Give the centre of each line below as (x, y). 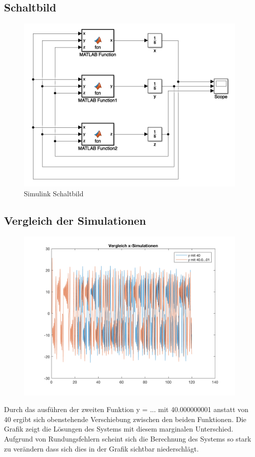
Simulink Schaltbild (54, 193)
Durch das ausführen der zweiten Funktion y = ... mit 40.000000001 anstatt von (126, 409)
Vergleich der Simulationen (75, 220)
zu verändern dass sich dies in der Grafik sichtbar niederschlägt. (101, 448)
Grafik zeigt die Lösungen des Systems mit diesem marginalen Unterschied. (119, 429)
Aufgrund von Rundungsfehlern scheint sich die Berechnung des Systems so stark (128, 438)
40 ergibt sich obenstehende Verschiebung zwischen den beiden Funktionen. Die (125, 419)
